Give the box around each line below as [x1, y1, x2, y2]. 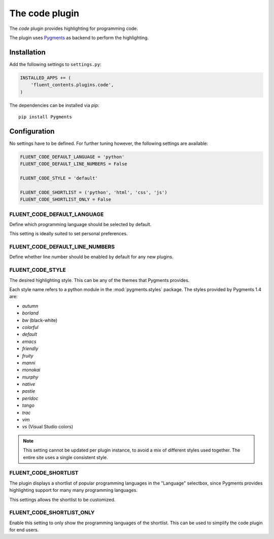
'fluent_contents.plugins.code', [30, 82, 114, 88]
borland [22, 310, 39, 316]
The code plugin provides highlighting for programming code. [9, 25, 138, 31]
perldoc [22, 395, 39, 401]
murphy [22, 374, 39, 380]
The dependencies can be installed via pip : [9, 102, 99, 108]
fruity [22, 353, 33, 359]
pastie [22, 388, 36, 394]
